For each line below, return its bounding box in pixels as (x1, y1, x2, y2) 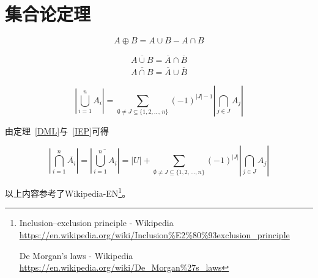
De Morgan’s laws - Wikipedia (19, 249, 133, 262)
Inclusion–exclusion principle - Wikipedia (19, 216, 174, 229)
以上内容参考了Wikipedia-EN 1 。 (5, 185, 131, 199)
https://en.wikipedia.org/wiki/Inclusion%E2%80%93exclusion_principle (19, 229, 290, 241)
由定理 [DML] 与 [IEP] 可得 (5, 124, 109, 137)
